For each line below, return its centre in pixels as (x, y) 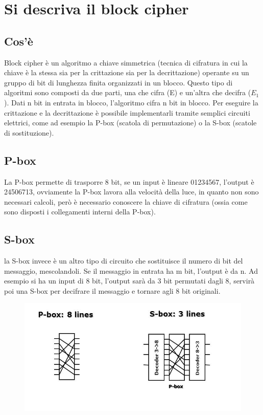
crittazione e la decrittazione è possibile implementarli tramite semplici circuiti (127, 112)
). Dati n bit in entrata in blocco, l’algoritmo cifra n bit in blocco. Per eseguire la (131, 102)
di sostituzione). (29, 132)
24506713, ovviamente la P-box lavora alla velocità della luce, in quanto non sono (131, 192)
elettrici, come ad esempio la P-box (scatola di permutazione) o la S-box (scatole (130, 123)
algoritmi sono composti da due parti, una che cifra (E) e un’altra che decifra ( (128, 92)
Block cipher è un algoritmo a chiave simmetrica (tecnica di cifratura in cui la (126, 62)
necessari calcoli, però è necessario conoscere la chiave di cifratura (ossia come (126, 201)
